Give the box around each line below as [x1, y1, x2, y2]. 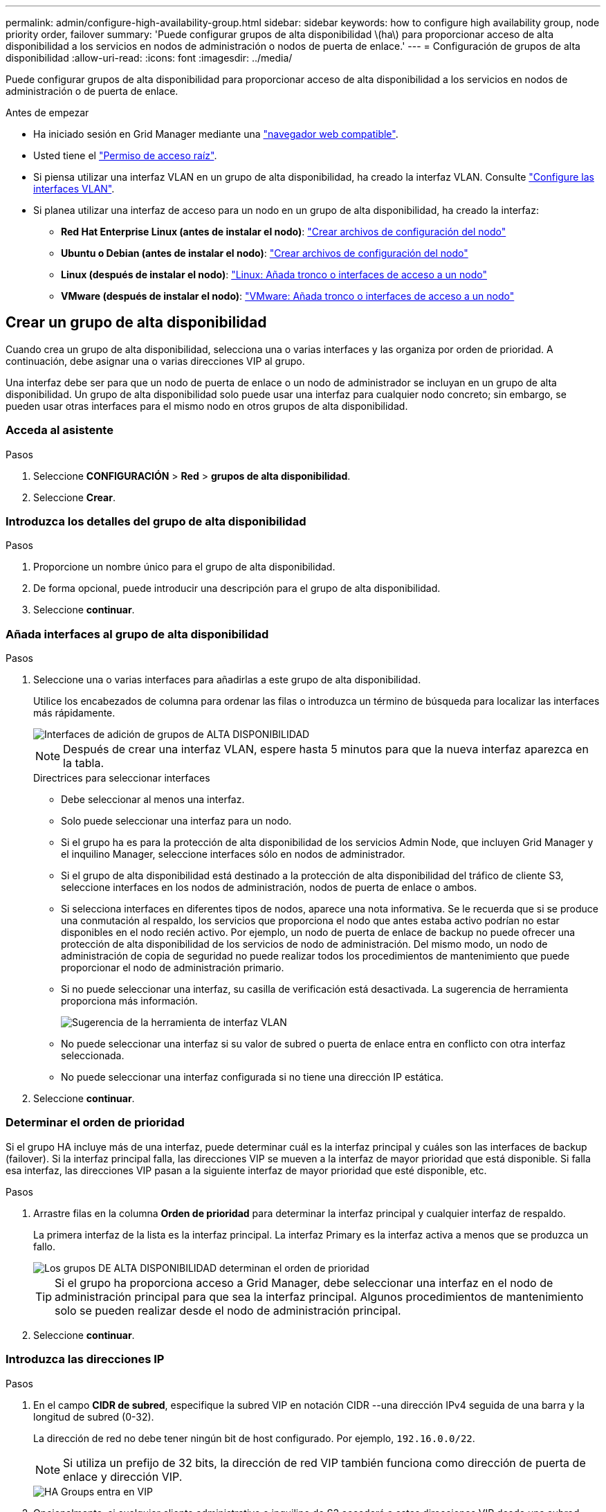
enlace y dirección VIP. [63, 1469, 183, 1484]
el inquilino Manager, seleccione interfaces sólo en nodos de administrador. [61, 848, 405, 861]
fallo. [33, 1240, 56, 1252]
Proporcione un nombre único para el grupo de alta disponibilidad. [33, 561, 336, 573]
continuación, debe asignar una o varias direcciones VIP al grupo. [6, 354, 305, 367]
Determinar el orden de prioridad [6, 1115, 185, 1130]
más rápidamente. [33, 707, 116, 719]
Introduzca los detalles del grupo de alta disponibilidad [6, 514, 306, 528]
